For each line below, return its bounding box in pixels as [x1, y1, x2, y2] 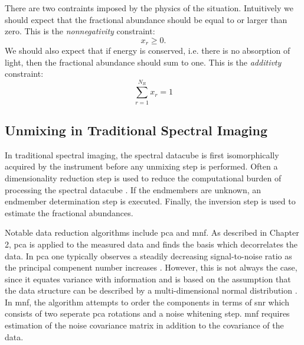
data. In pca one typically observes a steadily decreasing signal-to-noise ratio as [5, 249, 292, 262]
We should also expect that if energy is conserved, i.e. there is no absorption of [5, 44, 290, 57]
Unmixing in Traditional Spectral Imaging [5, 121, 268, 139]
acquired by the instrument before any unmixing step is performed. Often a [5, 160, 278, 172]
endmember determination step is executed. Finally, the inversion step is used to [5, 195, 296, 207]
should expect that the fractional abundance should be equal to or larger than [5, 13, 287, 25]
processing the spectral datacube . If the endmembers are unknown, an [5, 183, 261, 196]
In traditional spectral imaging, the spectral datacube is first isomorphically [5, 148, 279, 161]
